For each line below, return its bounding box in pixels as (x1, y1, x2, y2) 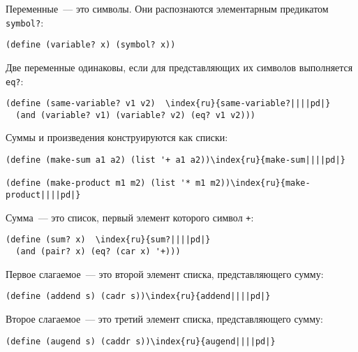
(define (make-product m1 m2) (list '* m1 (6, 178, 206, 189)
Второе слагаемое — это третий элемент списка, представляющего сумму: (6, 311, 323, 325)
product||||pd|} (6, 190, 81, 200)
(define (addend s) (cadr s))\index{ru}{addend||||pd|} (6, 291, 271, 302)
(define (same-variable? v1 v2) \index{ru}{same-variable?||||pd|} (6, 98, 331, 109)
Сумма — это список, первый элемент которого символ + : (6, 210, 254, 224)
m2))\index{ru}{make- (210, 178, 311, 189)
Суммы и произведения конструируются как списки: (6, 130, 228, 145)
